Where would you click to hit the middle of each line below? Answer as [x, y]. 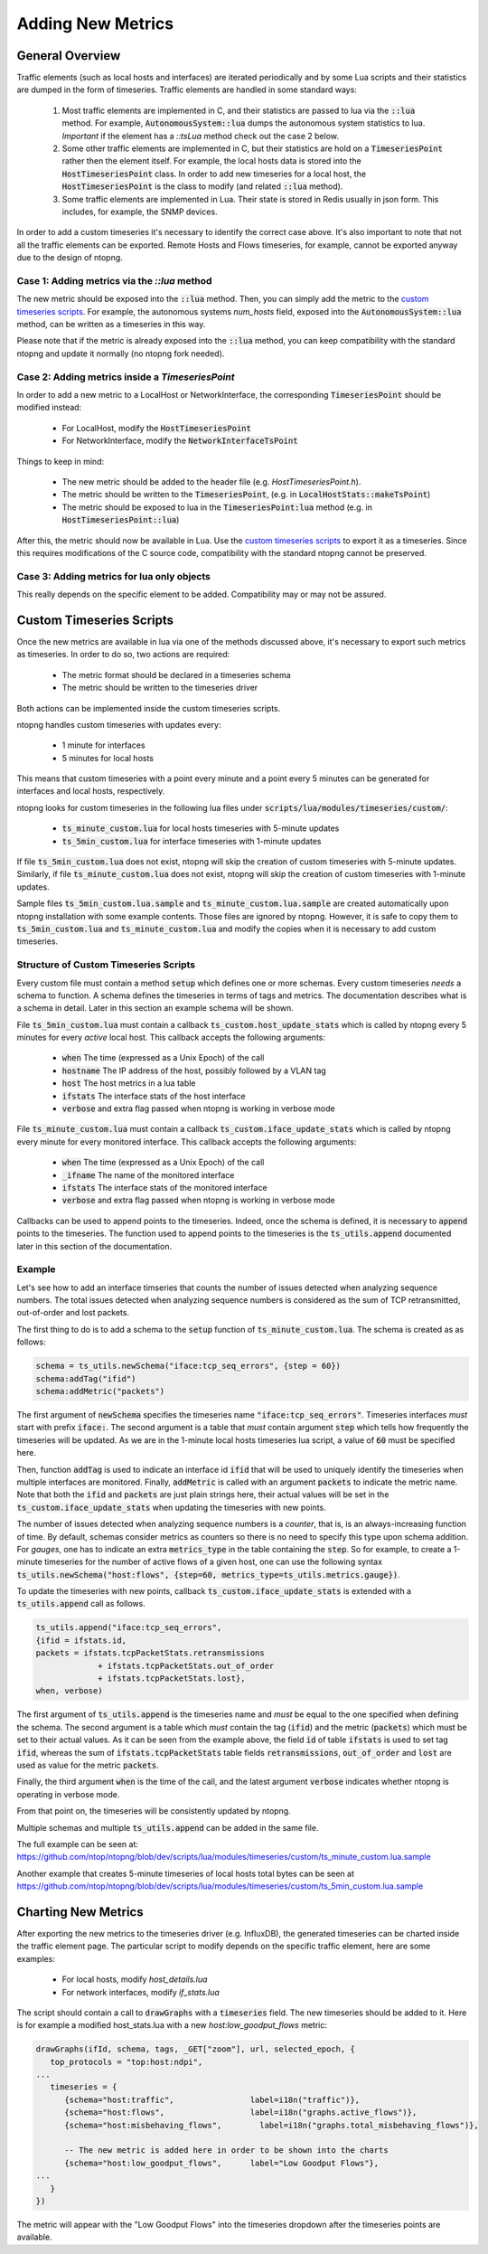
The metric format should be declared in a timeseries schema [176, 674]
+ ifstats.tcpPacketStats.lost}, [172, 1679]
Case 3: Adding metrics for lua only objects [114, 576]
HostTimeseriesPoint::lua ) [121, 520]
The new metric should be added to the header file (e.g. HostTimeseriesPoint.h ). [211, 481]
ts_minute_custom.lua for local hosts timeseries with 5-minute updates [201, 828]
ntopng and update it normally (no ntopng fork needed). [121, 354]
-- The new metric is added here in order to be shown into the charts [226, 2150]
